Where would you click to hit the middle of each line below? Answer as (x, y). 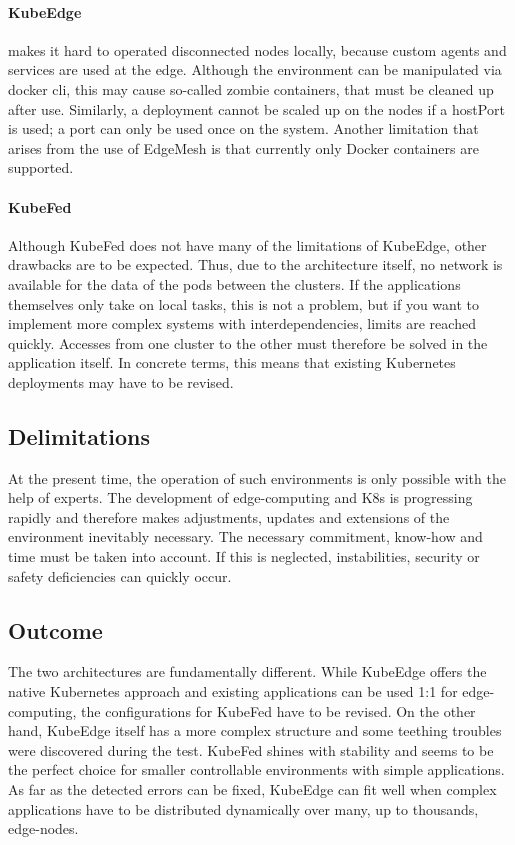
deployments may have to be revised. (121, 381)
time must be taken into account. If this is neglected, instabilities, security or (244, 556)
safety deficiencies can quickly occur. (120, 575)
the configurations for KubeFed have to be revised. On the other (278, 710)
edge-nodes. (43, 828)
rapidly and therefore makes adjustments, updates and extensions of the (229, 516)
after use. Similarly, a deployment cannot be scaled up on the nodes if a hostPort (256, 108)
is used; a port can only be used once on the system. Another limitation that (243, 128)
